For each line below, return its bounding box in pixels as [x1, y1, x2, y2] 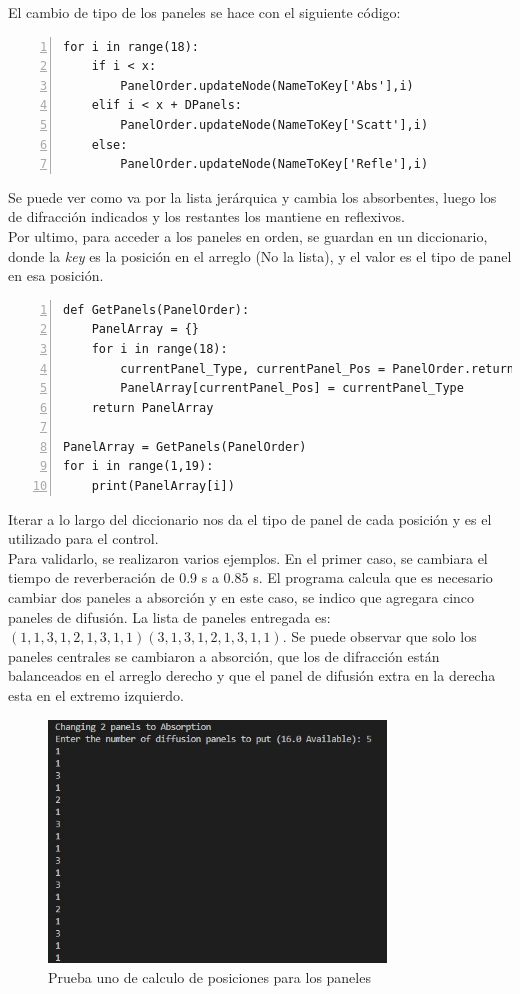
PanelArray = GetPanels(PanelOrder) [63, 439, 307, 454]
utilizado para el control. [8, 528, 159, 549]
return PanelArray [91, 400, 214, 415]
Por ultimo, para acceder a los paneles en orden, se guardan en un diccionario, [8, 225, 488, 246]
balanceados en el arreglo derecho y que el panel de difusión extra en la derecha [8, 665, 496, 686]
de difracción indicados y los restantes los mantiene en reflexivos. [8, 206, 405, 227]
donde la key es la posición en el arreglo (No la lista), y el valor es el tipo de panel [8, 245, 512, 266]
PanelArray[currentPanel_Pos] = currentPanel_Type [120, 381, 464, 396]
